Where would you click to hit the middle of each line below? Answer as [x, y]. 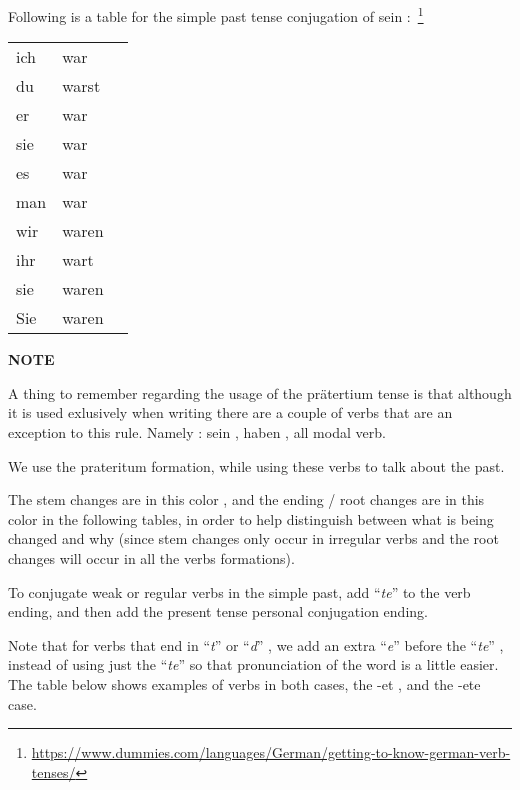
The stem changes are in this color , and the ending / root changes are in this [246, 499]
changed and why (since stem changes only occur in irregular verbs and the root [253, 538]
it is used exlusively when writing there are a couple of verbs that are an [230, 412]
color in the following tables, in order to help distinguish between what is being [251, 518]
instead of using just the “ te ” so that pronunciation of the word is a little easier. [253, 664]
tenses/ [53, 771]
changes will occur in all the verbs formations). [151, 558]
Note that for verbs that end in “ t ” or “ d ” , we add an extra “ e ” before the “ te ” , [256, 644]
